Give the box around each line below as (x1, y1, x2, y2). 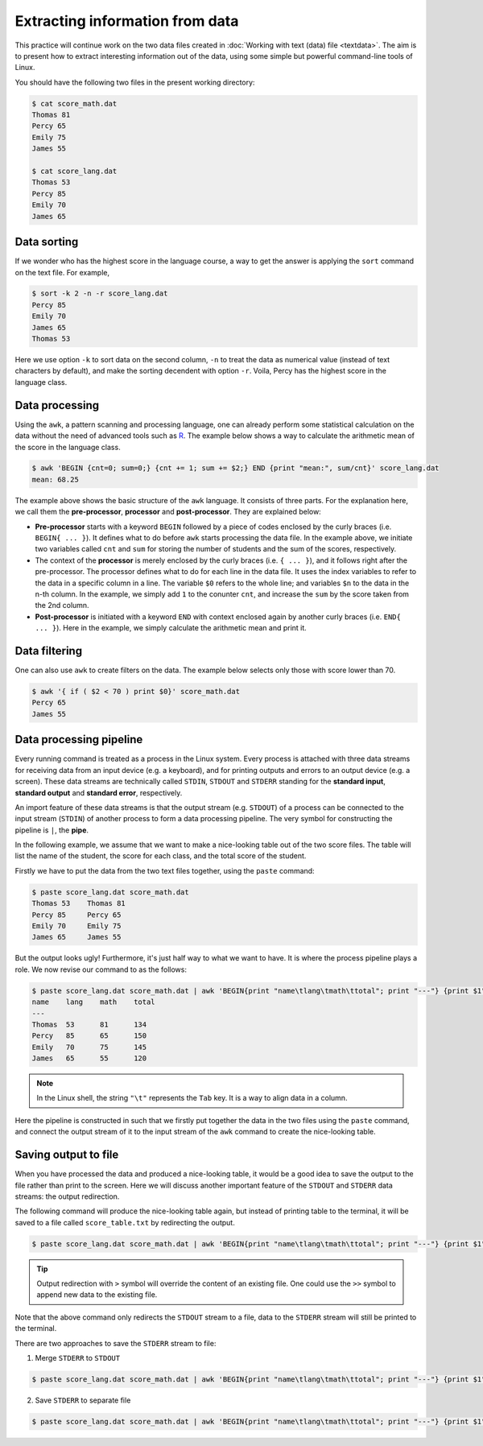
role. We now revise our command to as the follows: (14, 965, 187, 974)
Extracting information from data (14, 12, 239, 30)
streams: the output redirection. (14, 1192, 120, 1201)
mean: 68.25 (31, 475, 80, 484)
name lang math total (31, 998, 156, 1006)
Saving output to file (14, 1148, 119, 1162)
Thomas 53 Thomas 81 (31, 899, 126, 908)
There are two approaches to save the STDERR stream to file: (14, 1338, 217, 1348)
